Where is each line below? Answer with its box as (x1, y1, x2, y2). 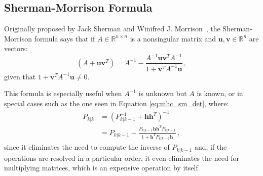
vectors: (4, 43, 28, 54)
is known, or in (197, 88, 243, 99)
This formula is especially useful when (4, 88, 122, 99)
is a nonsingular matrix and (130, 33, 216, 43)
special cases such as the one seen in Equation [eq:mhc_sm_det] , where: (4, 98, 229, 109)
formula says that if (34, 33, 95, 43)
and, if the (194, 142, 227, 152)
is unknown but (138, 88, 187, 99)
